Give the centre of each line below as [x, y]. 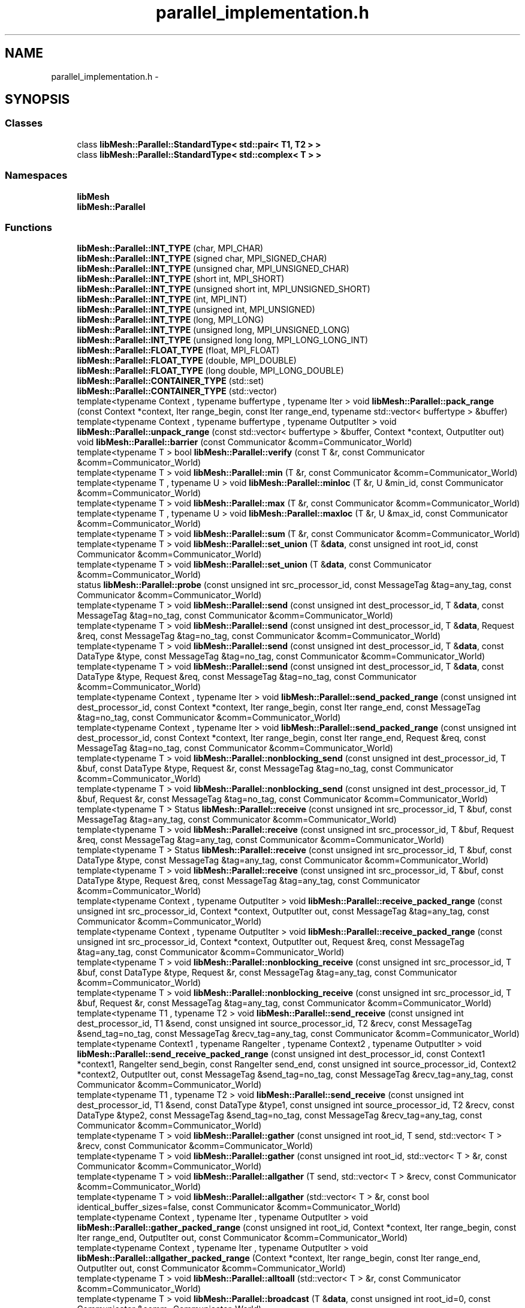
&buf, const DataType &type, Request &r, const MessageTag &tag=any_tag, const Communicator [267, 973]
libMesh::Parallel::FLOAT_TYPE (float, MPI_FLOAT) [178, 350]
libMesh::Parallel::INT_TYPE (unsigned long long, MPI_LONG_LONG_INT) [223, 340]
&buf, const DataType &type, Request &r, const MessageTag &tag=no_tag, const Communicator [265, 769]
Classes [24, 123]
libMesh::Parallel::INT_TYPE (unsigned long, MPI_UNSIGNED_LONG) [213, 330]
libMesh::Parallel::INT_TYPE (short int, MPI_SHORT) [181, 279]
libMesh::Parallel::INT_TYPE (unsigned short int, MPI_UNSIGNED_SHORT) [224, 289]
